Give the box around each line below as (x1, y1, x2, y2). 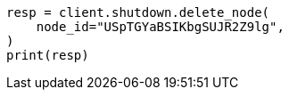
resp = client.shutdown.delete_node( (6, 5, 270, 20)
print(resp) (6, 48, 89, 62)
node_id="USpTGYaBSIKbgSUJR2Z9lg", (36, 20, 285, 34)
